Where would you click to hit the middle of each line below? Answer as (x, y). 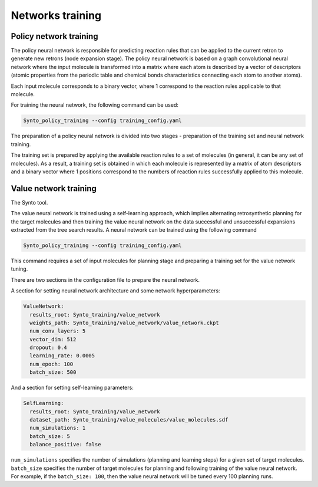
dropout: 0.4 (48, 348)
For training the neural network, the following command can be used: (95, 105)
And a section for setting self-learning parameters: (72, 388)
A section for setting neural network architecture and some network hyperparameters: (115, 291)
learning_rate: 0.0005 (62, 356)
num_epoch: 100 (52, 364)
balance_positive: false (65, 445)
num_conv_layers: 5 (58, 331)
